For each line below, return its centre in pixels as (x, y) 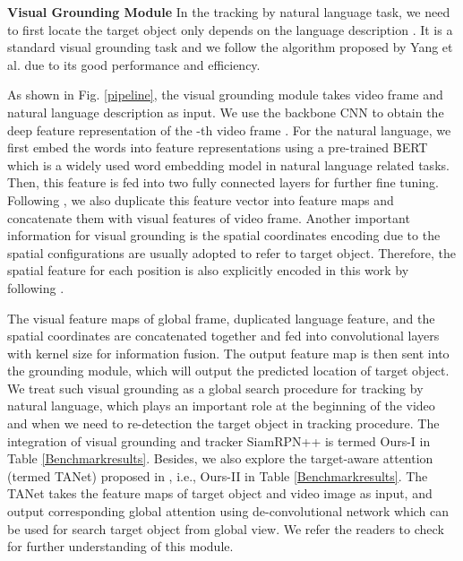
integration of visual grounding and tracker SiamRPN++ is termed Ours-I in (219, 440)
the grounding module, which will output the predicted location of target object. (228, 371)
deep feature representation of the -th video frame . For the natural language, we (229, 129)
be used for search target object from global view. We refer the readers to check (226, 528)
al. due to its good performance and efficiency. (134, 64)
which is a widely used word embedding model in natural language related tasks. (228, 164)
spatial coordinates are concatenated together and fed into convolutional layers (223, 336)
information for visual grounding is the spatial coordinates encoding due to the (224, 235)
